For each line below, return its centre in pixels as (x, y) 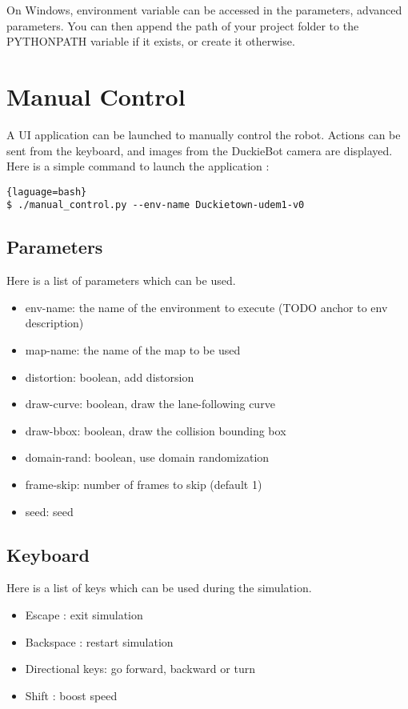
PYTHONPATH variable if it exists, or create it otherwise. (151, 41)
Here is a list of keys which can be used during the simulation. (159, 588)
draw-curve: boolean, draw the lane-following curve (150, 404)
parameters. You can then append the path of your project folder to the (183, 25)
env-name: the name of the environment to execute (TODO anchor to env (206, 307)
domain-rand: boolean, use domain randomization (147, 457)
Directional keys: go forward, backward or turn (140, 669)
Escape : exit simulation (84, 614)
